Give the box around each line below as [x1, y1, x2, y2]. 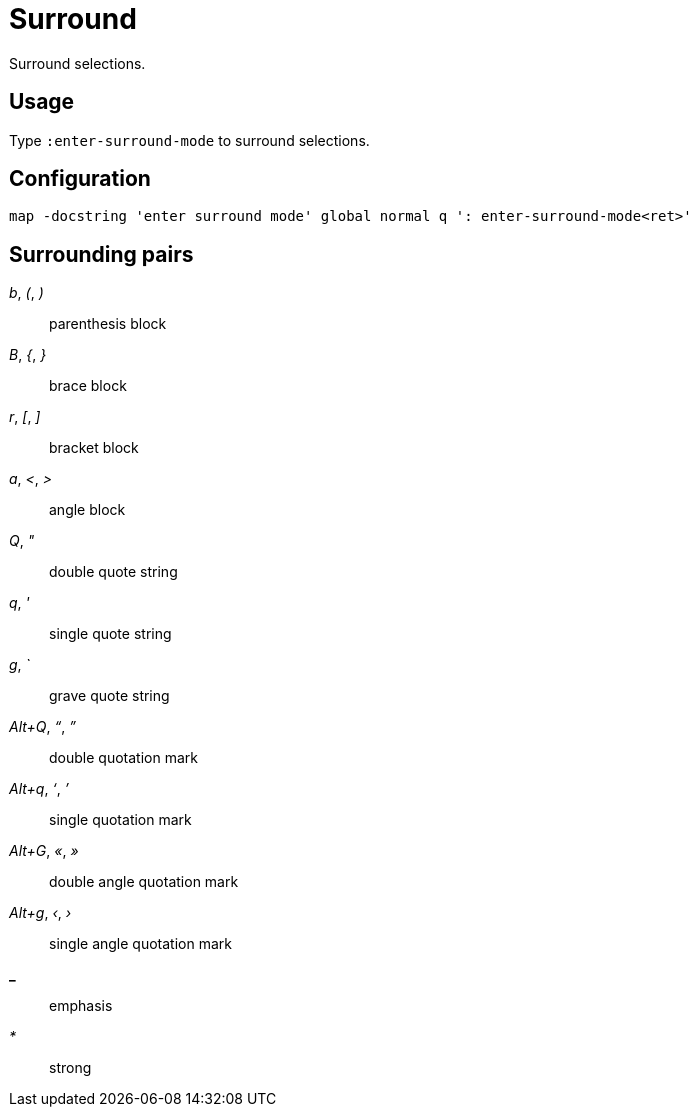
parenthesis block [49, 315, 167, 333]
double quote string [49, 563, 178, 581]
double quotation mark [49, 749, 198, 767]
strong [49, 1059, 92, 1077]
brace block [49, 377, 127, 395]
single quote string [49, 625, 172, 643]
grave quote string [49, 687, 170, 705]
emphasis [49, 997, 113, 1015]
